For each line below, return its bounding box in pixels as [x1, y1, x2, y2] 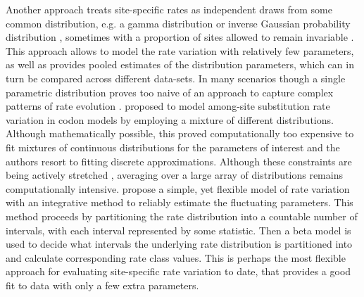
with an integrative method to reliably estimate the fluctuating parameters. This [6, 195, 353, 210]
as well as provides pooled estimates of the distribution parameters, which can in [6, 57, 354, 72]
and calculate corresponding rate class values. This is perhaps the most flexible [6, 250, 346, 265]
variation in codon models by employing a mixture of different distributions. [6, 112, 334, 127]
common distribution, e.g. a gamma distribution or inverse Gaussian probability [6, 15, 351, 30]
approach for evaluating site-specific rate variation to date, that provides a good [6, 264, 351, 279]
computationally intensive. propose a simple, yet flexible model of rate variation [6, 181, 350, 196]
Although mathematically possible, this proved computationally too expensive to [6, 126, 354, 141]
